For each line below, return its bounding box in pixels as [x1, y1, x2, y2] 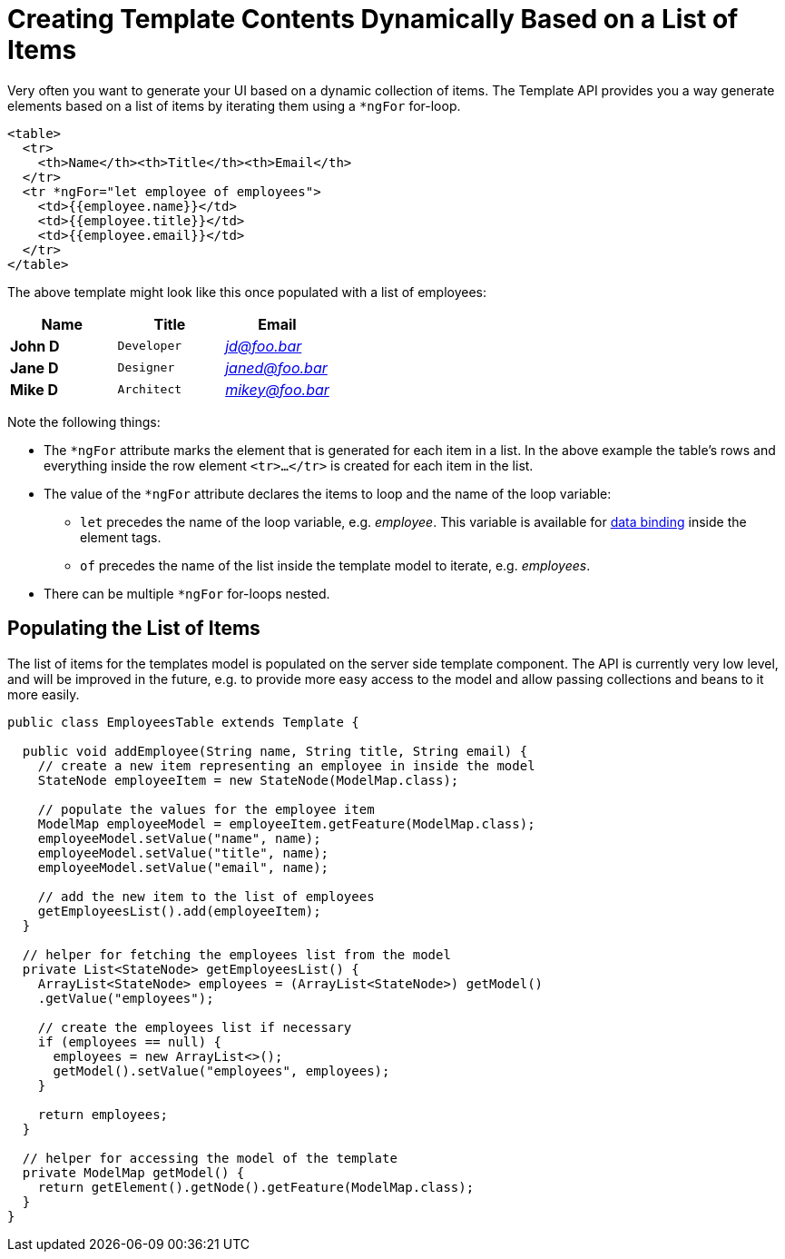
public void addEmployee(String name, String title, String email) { [22, 743, 528, 758]
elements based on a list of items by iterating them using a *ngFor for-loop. [7, 97, 461, 114]
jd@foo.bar [225, 336, 302, 355]
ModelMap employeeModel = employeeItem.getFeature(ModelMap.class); [37, 816, 535, 831]
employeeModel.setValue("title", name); [37, 845, 329, 860]
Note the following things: [7, 413, 161, 430]
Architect [117, 382, 182, 397]
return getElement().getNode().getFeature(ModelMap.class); [37, 1179, 475, 1195]
